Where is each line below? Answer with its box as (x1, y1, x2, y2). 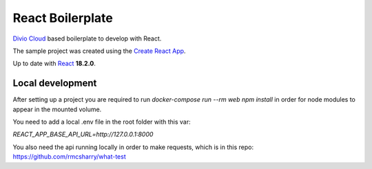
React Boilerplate (12, 10, 113, 25)
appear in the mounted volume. (12, 105, 102, 113)
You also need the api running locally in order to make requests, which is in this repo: (12, 143, 254, 151)
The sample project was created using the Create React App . (12, 47, 186, 55)
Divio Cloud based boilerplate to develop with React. (12, 34, 162, 43)
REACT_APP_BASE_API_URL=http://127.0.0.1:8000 (12, 131, 154, 139)
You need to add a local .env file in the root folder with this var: (12, 117, 191, 126)
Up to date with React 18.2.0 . (12, 59, 96, 68)
